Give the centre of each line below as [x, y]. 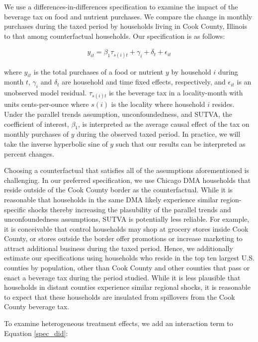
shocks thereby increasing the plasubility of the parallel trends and [129, 209]
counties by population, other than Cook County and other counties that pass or [127, 268]
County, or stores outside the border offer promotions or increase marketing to [123, 238]
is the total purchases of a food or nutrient [98, 71]
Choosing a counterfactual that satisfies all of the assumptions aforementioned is [127, 170]
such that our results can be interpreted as [180, 143]
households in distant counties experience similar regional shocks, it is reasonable [127, 287]
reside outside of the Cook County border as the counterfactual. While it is [119, 190]
